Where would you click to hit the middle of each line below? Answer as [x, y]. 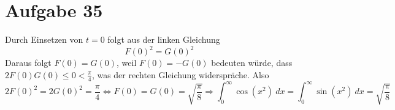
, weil [127, 63]
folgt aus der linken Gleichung [164, 39]
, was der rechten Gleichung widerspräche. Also [180, 74]
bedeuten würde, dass [252, 63]
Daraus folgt [28, 63]
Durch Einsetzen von [44, 39]
